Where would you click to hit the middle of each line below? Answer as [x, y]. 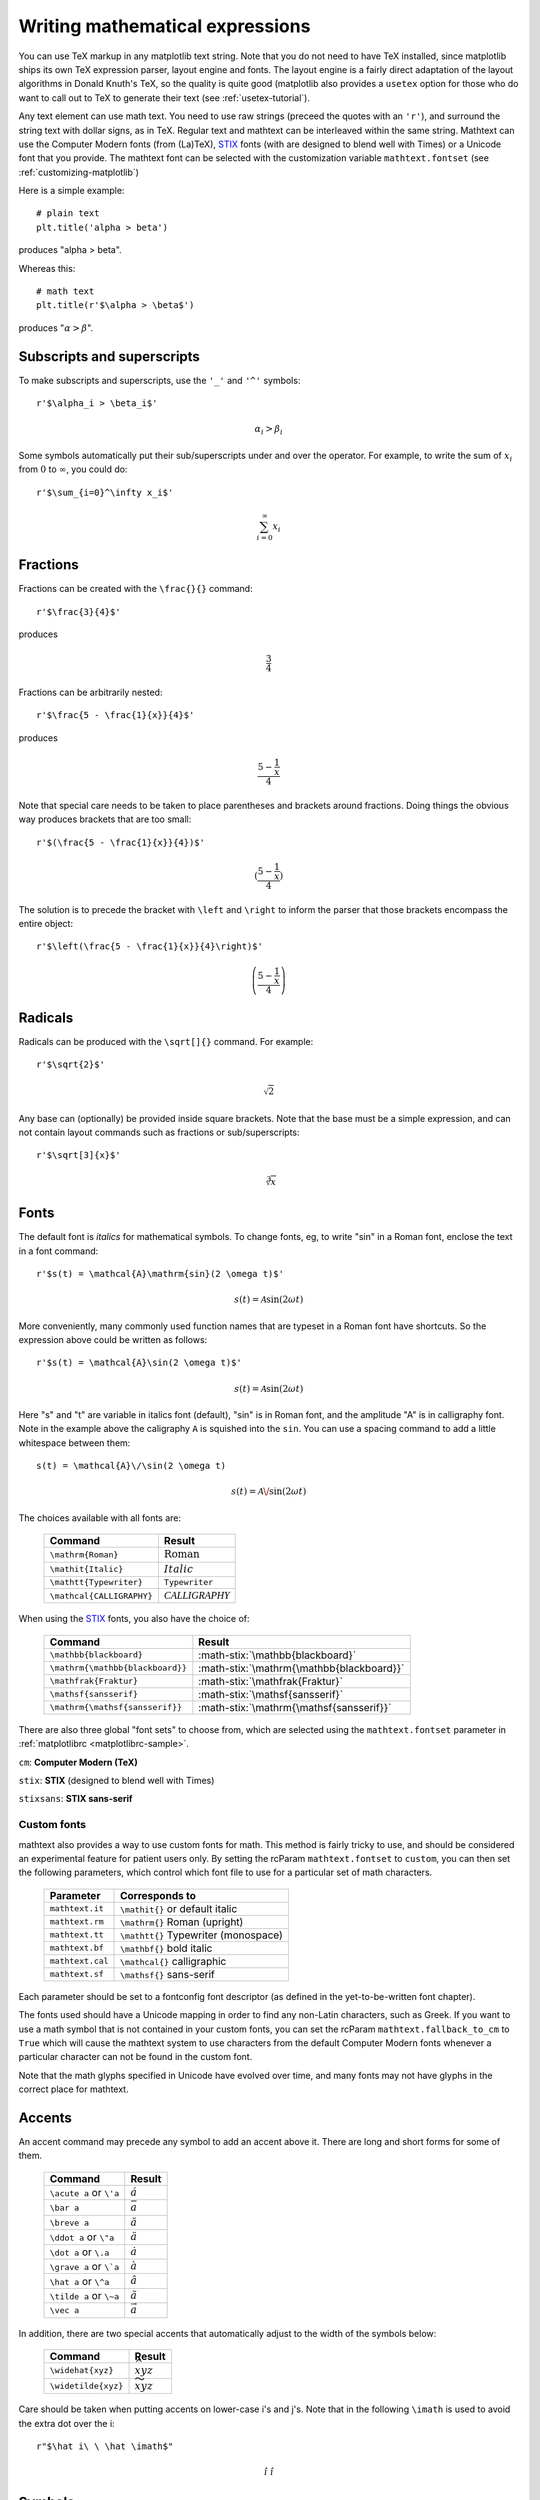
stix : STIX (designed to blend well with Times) [116, 1781]
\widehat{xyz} [81, 2370]
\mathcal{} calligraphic [173, 1961]
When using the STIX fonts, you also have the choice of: [134, 1619]
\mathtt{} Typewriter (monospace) [202, 1935]
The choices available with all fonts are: [100, 1517]
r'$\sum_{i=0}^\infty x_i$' [105, 492]
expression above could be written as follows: [113, 1339]
